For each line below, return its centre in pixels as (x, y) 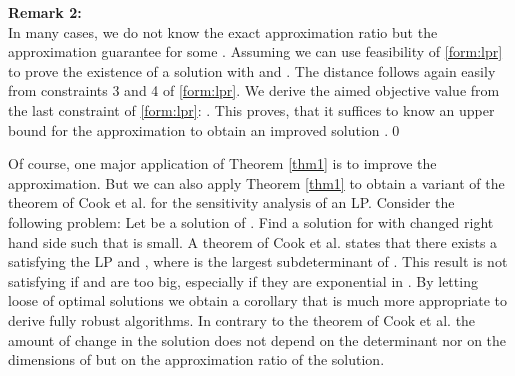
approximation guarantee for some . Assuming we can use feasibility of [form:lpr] (255, 51)
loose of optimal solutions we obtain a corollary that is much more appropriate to (258, 300)
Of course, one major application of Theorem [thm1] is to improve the (222, 163)
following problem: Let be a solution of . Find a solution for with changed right (251, 221)
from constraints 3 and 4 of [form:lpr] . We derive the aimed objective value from (254, 90)
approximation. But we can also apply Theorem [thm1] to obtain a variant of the (256, 182)
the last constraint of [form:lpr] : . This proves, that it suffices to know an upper (251, 109)
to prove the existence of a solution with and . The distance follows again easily (252, 70)
